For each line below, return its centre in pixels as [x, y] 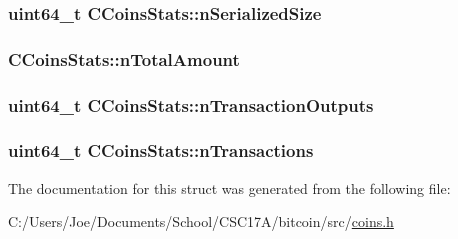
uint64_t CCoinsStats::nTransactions [161, 150]
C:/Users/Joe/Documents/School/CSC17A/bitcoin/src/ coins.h [201, 221]
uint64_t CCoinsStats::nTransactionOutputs [191, 104]
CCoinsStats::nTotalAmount [124, 58]
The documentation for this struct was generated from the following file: [229, 187]
